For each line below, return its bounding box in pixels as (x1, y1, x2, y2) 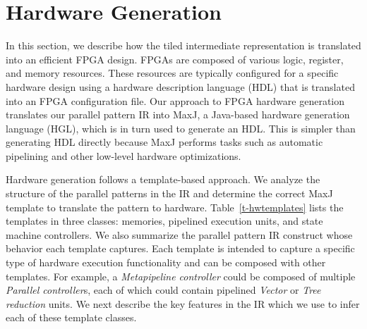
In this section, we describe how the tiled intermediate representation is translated (6, 38, 361, 53)
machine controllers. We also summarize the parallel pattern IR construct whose (6, 227, 353, 242)
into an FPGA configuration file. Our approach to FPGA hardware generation (6, 93, 345, 108)
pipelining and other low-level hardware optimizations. (6, 148, 241, 163)
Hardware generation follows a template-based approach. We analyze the (6, 172, 320, 187)
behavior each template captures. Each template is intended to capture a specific (6, 241, 355, 256)
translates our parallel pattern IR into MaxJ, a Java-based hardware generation (6, 107, 350, 122)
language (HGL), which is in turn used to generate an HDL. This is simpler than (6, 120, 356, 135)
